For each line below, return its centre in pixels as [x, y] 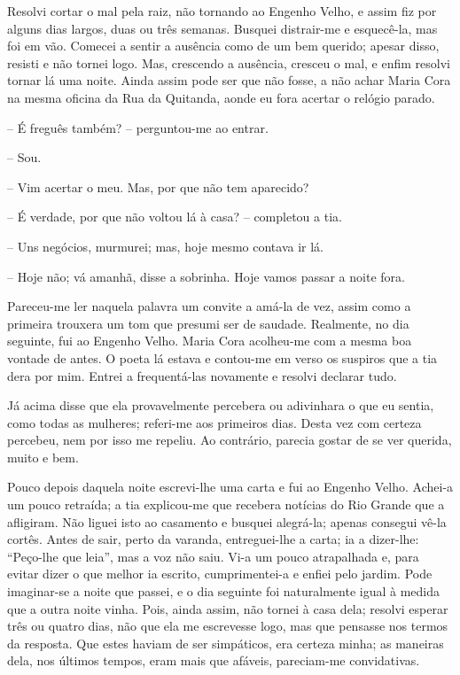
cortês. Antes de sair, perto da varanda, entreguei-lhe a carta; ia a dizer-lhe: [213, 539]
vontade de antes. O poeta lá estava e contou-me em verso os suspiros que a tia [222, 357]
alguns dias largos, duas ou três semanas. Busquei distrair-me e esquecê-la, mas [222, 28]
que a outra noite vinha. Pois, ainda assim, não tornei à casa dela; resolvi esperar [228, 608]
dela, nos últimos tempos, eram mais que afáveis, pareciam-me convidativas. [214, 660]
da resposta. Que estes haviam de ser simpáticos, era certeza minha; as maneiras [226, 643]
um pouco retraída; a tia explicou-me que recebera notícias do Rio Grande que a [226, 504]
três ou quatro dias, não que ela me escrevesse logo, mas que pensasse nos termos [228, 626]
